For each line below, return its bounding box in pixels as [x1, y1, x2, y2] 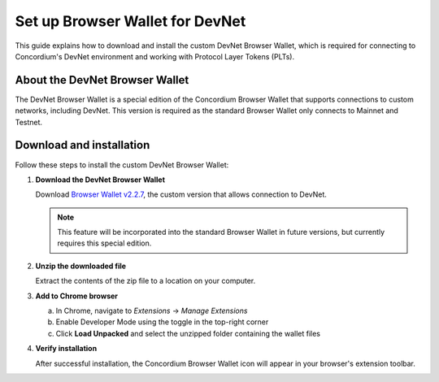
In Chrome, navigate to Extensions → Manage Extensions [55, 306, 248, 316]
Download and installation [15, 138, 150, 152]
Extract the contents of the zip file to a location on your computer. [35, 276, 256, 286]
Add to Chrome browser [35, 291, 118, 301]
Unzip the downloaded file [35, 261, 126, 271]
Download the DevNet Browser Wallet [35, 175, 166, 184]
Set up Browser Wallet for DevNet [15, 12, 246, 30]
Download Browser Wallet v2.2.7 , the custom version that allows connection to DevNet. [35, 189, 327, 199]
